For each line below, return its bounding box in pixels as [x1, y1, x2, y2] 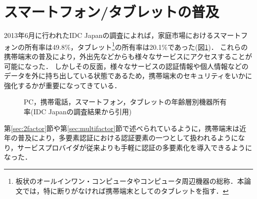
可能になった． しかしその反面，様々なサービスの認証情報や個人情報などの [4, 61, 249, 71]
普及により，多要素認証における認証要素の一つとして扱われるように [17, 133, 238, 143]
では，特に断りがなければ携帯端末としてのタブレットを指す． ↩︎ [22, 185, 229, 196]
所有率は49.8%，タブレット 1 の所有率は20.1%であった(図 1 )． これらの [24, 40, 248, 52]
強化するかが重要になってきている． [4, 80, 121, 90]
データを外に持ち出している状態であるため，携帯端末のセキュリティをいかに [4, 70, 252, 81]
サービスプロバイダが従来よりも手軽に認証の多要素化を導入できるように [17, 142, 252, 152]
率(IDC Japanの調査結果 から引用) [24, 106, 132, 116]
